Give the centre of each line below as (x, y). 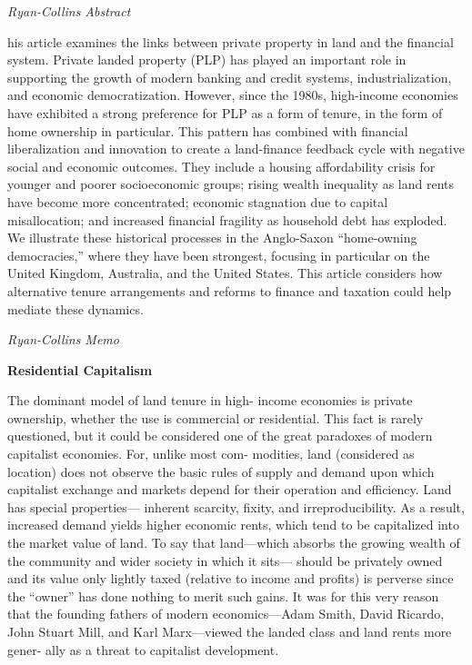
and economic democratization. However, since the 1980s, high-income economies (233, 95)
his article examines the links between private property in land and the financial (231, 41)
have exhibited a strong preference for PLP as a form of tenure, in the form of (225, 112)
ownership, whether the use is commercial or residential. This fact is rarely (216, 417)
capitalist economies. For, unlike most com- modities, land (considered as (211, 454)
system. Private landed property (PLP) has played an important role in (207, 60)
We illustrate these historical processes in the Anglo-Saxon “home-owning (212, 238)
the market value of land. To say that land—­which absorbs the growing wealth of (234, 543)
